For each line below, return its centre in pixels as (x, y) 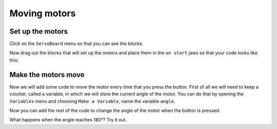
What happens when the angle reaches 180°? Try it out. (68, 120)
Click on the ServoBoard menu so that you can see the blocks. (76, 44)
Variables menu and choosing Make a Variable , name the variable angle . (92, 101)
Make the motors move (47, 75)
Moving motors (43, 13)
